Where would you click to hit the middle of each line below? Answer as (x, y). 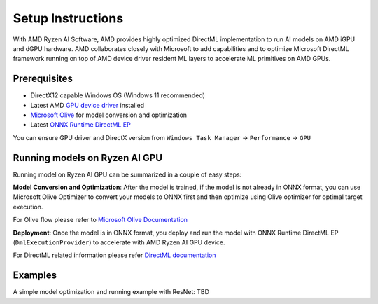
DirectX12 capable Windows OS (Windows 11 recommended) (118, 95)
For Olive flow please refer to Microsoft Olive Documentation (100, 220)
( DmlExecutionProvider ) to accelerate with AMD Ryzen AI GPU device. (119, 242)
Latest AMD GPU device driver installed (87, 105)
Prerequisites (43, 79)
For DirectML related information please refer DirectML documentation (114, 255)
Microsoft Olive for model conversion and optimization (109, 115)
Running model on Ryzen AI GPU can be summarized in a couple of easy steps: (127, 174)
